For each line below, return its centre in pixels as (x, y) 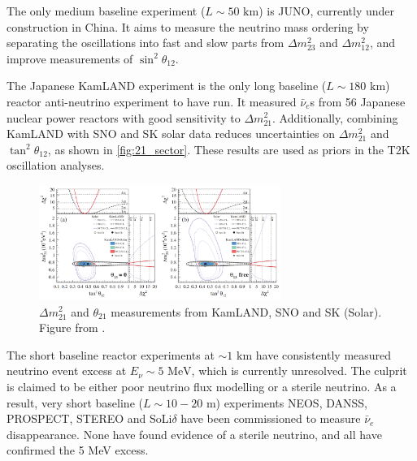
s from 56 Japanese (358, 101)
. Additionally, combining (335, 117)
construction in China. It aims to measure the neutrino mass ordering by (188, 26)
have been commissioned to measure (271, 418)
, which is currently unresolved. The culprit (299, 371)
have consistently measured (324, 354)
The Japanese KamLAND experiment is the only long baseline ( (167, 86)
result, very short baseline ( (75, 402)
